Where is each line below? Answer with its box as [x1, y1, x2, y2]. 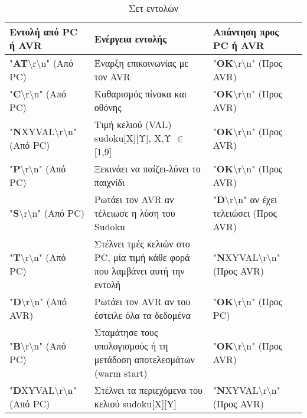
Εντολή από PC [9, 25, 78, 38]
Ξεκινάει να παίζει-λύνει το [94, 162, 201, 175]
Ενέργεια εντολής [94, 31, 166, 45]
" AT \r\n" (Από [9, 56, 73, 70]
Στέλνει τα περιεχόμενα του [94, 383, 203, 397]
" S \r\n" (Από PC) [9, 206, 85, 220]
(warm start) [94, 366, 148, 380]
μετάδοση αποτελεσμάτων [94, 352, 195, 366]
